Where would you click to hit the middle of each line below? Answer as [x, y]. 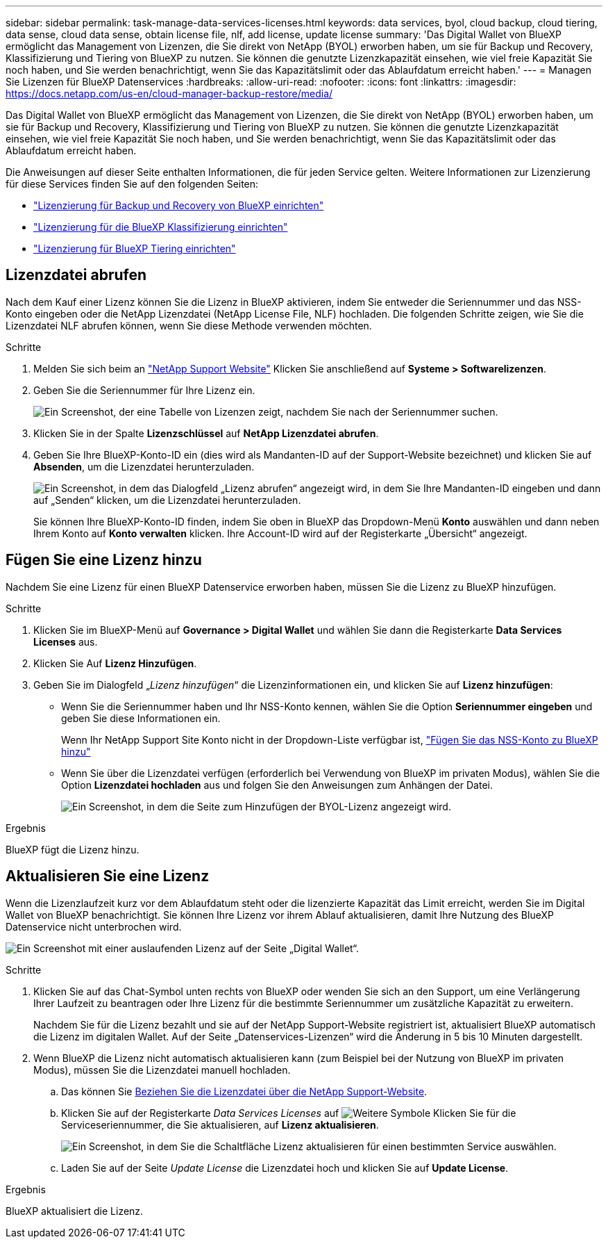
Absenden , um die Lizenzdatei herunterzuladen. [144, 466]
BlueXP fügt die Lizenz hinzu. [73, 849]
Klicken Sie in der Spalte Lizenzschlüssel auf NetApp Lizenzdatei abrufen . [206, 433]
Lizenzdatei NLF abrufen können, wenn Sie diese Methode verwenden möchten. [189, 325]
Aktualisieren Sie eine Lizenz [108, 876]
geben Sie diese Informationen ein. [141, 718]
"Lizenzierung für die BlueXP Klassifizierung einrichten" [161, 227]
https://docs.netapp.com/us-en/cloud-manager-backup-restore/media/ [169, 93]
